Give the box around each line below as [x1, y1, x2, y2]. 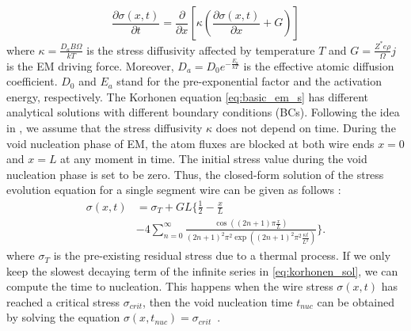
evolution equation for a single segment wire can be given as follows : [6, 181, 341, 198]
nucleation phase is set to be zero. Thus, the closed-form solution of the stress [6, 165, 384, 182]
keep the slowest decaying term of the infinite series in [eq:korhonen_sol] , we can [6, 262, 398, 279]
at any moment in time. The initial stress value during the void [60, 150, 367, 167]
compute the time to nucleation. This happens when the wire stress [6, 278, 333, 295]
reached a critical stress [6, 293, 120, 310]
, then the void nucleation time [143, 293, 293, 310]
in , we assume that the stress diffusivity [6, 120, 203, 136]
